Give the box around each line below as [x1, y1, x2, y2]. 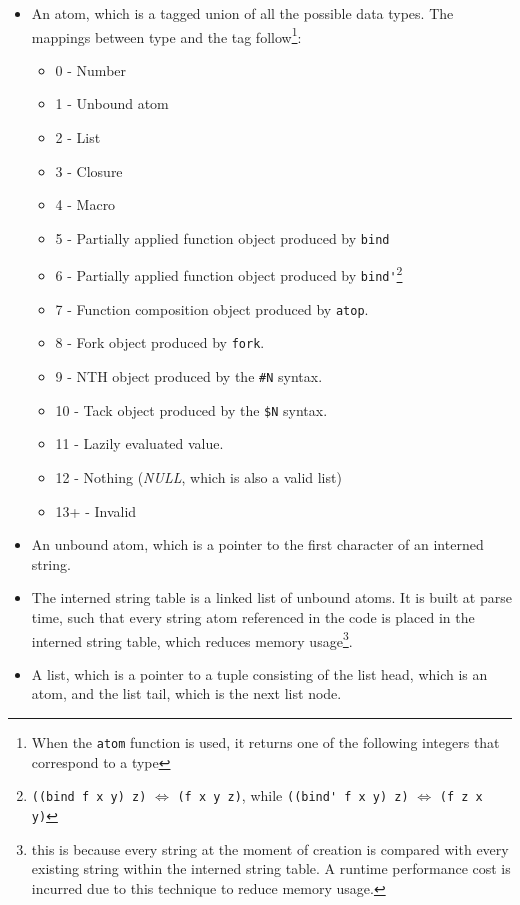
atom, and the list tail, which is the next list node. [31, 683, 342, 704]
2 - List [55, 127, 101, 148]
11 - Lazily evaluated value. [55, 433, 224, 454]
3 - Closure [55, 160, 123, 181]
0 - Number [55, 59, 127, 80]
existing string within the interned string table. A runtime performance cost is [31, 858, 511, 879]
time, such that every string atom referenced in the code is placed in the [31, 606, 475, 627]
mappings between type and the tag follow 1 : [31, 23, 302, 47]
